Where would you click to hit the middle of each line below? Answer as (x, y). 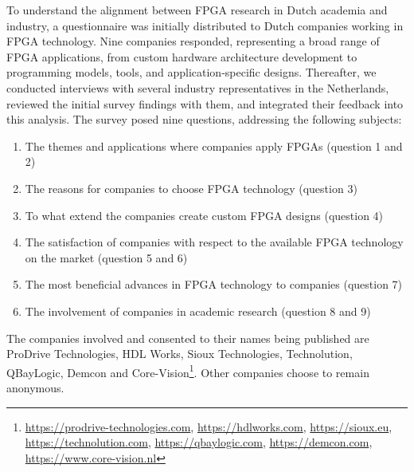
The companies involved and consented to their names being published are (188, 338)
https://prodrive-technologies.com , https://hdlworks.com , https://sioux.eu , (209, 426)
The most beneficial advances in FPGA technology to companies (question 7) (214, 284)
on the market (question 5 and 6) (106, 257)
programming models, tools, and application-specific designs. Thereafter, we (191, 72)
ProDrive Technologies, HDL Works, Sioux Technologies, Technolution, (180, 354)
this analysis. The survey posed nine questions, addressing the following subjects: (204, 119)
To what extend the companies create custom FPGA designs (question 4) (204, 215)
